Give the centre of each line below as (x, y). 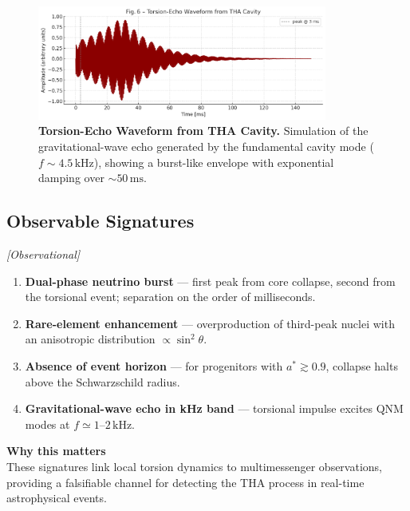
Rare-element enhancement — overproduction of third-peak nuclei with (210, 323)
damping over (71, 178)
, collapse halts (362, 365)
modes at (47, 424)
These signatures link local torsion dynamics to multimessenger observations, (194, 466)
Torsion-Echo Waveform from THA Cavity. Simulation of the (203, 131)
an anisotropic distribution (90, 339)
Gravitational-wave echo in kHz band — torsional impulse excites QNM (214, 408)
